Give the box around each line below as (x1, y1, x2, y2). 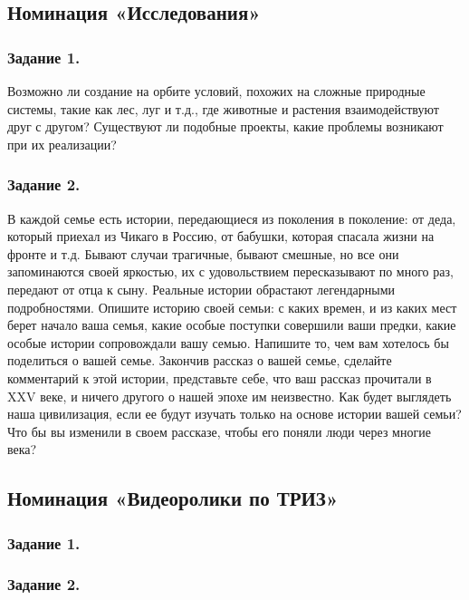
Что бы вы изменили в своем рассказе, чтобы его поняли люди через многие (7, 421, 431, 440)
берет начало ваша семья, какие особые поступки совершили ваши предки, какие (7, 315, 456, 334)
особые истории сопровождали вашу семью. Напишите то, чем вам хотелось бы (7, 333, 449, 352)
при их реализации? (7, 134, 117, 153)
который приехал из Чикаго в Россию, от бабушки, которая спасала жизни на (7, 227, 435, 246)
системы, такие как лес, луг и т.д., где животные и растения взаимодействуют (7, 99, 439, 118)
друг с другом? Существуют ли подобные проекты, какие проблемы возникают (7, 117, 444, 136)
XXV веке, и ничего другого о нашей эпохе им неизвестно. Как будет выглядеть (7, 386, 452, 405)
